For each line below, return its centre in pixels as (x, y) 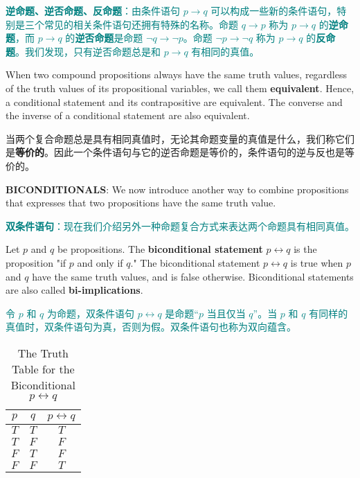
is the (305, 249)
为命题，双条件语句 (90, 313)
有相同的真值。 (225, 51)
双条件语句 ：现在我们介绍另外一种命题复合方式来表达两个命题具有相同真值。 (180, 225)
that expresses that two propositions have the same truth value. (141, 203)
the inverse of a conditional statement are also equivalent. (128, 115)
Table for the (43, 369)
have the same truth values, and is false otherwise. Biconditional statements (193, 276)
